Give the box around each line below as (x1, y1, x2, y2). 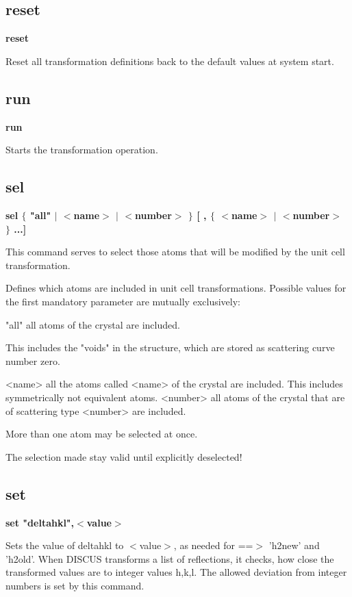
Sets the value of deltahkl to (5, 538, 124, 552)
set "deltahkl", (5, 515, 75, 529)
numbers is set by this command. (5, 578, 144, 592)
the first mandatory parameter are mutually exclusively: (5, 294, 240, 308)
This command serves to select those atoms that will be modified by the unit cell (5, 244, 345, 259)
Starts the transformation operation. (5, 142, 158, 157)
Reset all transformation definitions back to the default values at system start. (5, 53, 334, 68)
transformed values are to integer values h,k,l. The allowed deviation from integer (5, 565, 347, 579)
